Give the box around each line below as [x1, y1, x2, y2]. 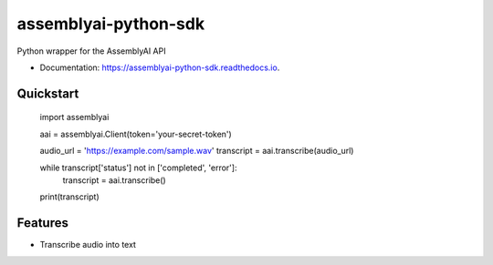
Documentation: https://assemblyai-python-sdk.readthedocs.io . [39, 62, 280, 73]
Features [16, 215, 68, 231]
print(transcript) [39, 191, 100, 202]
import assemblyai [39, 112, 110, 123]
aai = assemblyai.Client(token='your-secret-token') [39, 128, 232, 139]
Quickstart [16, 86, 79, 101]
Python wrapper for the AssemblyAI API [16, 46, 166, 56]
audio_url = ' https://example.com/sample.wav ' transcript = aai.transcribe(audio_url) [39, 146, 354, 157]
